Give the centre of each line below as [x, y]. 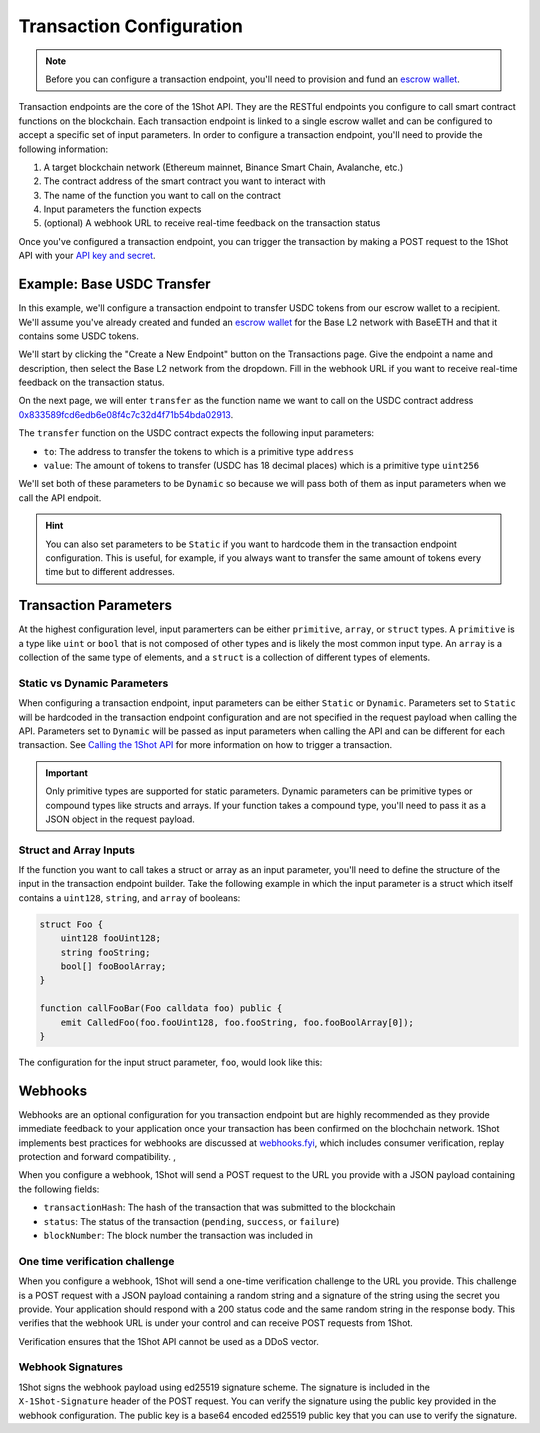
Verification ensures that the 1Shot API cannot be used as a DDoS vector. [169, 1341]
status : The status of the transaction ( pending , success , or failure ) [191, 1221]
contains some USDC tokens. [79, 336]
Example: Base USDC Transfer [114, 284]
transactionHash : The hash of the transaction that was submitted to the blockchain [219, 1207]
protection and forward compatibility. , [97, 1157]
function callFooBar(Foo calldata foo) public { [161, 1008]
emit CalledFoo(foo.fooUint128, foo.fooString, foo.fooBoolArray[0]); [237, 1022]
